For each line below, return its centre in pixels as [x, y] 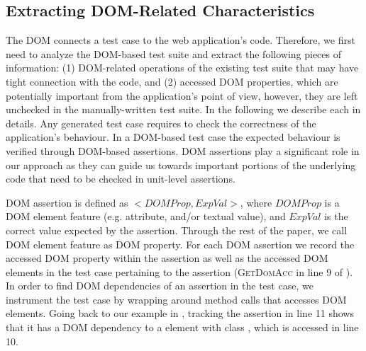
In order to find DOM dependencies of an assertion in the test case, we [160, 286]
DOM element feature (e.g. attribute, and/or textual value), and [146, 216]
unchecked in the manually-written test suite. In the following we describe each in [183, 109]
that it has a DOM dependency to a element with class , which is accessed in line [182, 327]
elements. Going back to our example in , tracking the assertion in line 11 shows [180, 313]
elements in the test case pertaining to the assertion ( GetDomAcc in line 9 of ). [179, 271]
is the [336, 216]
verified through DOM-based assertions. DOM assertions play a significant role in [183, 150]
